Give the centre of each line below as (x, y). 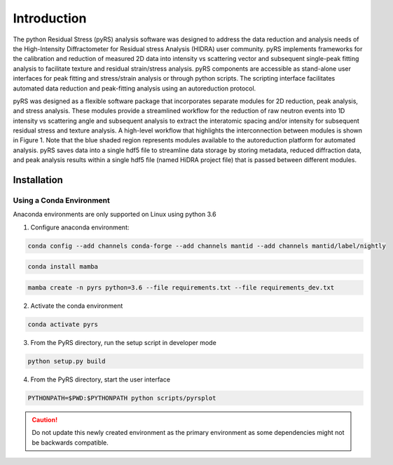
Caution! (45, 419)
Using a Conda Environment (61, 201)
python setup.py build (67, 361)
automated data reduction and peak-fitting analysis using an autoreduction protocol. (135, 88)
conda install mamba (63, 267)
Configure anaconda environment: (80, 227)
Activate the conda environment (77, 306)
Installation (38, 180)
